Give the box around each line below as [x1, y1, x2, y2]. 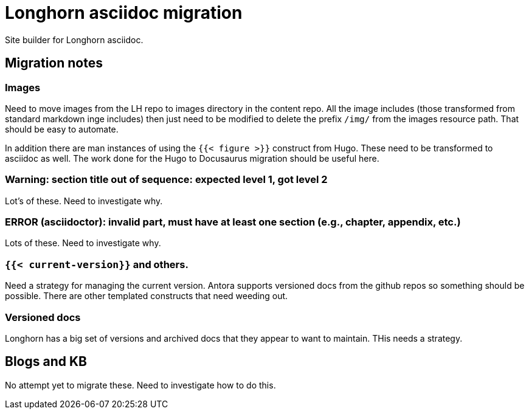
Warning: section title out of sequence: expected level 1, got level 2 [5, 173, 328, 186]
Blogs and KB [5, 354, 87, 370]
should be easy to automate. [5, 123, 119, 134]
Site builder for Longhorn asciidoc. [5, 34, 143, 45]
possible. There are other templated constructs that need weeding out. [5, 291, 288, 302]
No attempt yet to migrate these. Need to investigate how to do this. [5, 379, 276, 390]
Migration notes [5, 55, 103, 71]
